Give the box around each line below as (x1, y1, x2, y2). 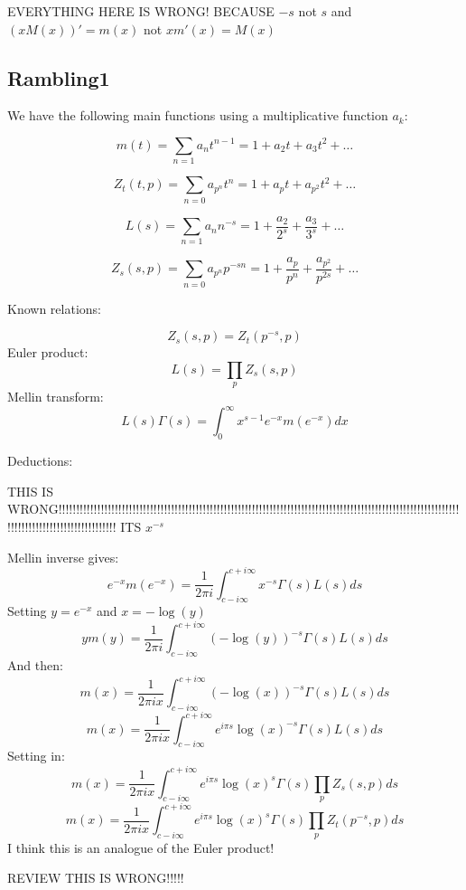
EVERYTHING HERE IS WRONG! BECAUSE (7, 2, 275, 20)
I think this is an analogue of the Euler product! (7, 838, 275, 857)
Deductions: (7, 451, 73, 470)
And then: (7, 656, 63, 675)
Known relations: (7, 298, 101, 317)
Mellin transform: (7, 387, 104, 406)
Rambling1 (7, 63, 110, 91)
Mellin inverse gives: (7, 547, 119, 566)
